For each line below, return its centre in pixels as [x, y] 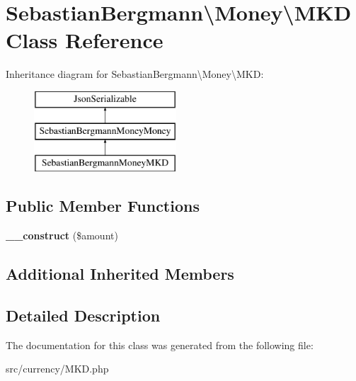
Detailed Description [83, 315]
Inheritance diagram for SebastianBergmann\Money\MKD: [135, 74]
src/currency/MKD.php [57, 369]
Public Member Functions [103, 206]
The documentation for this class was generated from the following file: [160, 345]
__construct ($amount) [62, 235]
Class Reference [85, 40]
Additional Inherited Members [120, 274]
